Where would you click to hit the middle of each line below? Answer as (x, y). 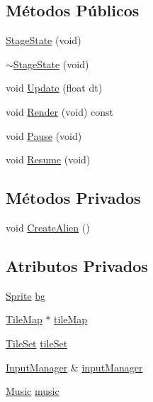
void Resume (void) (48, 159)
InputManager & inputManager (74, 367)
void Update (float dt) (54, 88)
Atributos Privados (77, 265)
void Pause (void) (44, 135)
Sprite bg (26, 295)
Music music (33, 391)
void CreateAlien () (48, 227)
